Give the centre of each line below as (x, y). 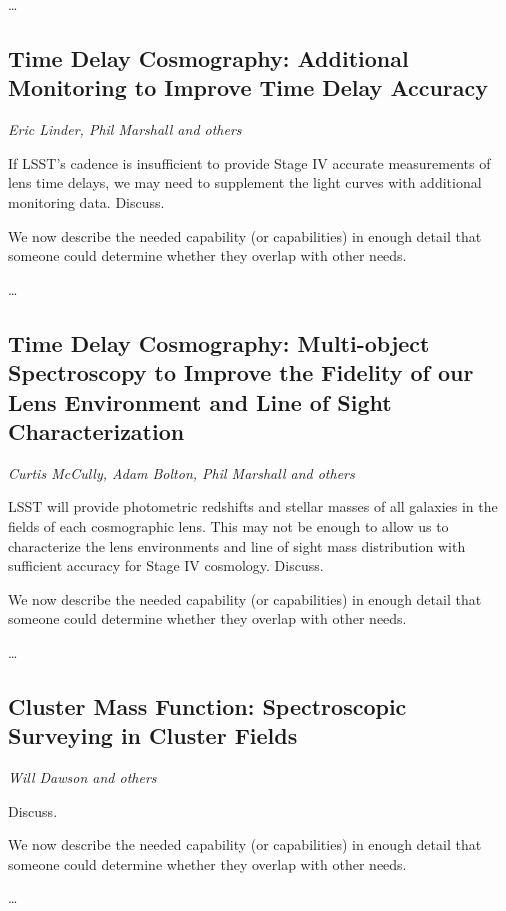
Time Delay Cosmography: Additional (208, 57)
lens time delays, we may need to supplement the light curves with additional (245, 182)
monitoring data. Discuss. (86, 201)
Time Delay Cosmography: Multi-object (219, 342)
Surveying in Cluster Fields (153, 735)
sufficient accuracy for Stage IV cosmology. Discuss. (166, 565)
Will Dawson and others (82, 777)
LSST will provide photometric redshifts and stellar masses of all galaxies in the (253, 506)
